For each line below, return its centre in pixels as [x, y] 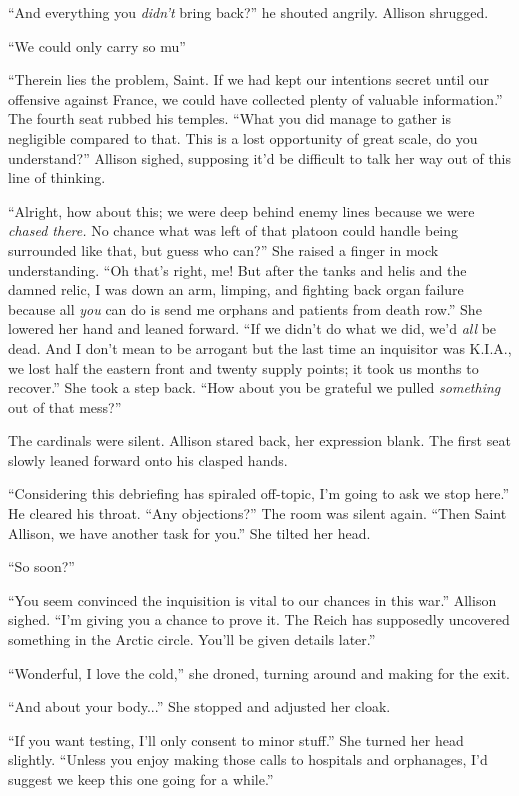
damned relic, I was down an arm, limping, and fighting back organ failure [236, 289]
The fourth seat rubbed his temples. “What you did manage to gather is [229, 118]
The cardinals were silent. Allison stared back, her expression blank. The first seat [259, 440]
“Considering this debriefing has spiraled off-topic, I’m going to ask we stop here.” [259, 493]
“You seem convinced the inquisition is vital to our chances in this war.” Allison [252, 599]
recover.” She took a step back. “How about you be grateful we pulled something [254, 387]
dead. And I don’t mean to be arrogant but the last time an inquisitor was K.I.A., [260, 347]
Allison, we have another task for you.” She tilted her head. [189, 532]
